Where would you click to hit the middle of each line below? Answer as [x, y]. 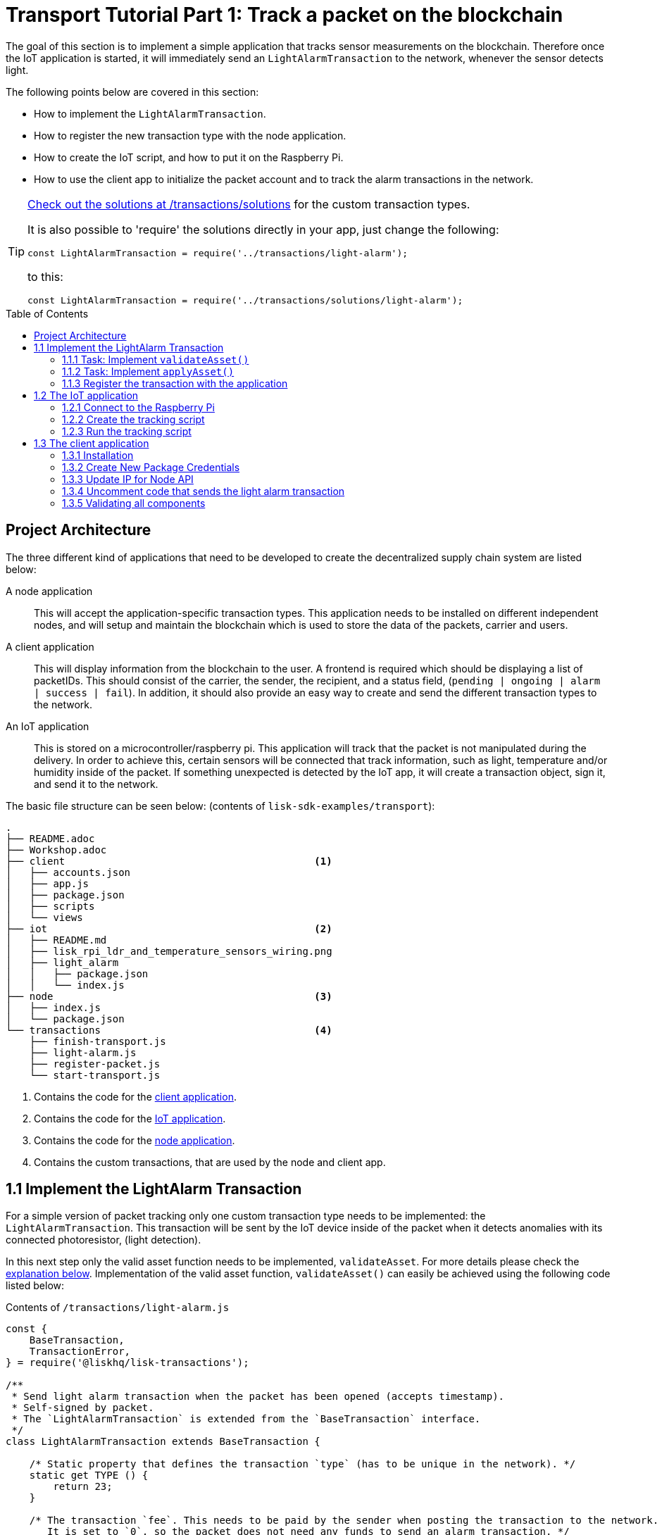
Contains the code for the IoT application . [130, 1118]
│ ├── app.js [48, 883]
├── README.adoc [50, 838]
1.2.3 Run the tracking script [127, 431]
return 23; [83, 1487]
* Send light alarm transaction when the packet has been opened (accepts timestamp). [258, 1397]
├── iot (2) [169, 928]
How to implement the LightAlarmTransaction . [150, 113]
